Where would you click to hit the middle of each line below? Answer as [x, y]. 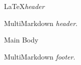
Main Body [21, 40]
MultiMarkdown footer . [40, 56]
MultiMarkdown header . [41, 23]
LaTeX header [24, 6]
